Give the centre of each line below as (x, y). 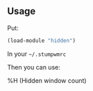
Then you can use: (34, 67)
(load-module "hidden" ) (42, 41)
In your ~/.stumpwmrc (37, 54)
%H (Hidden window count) (47, 80)
